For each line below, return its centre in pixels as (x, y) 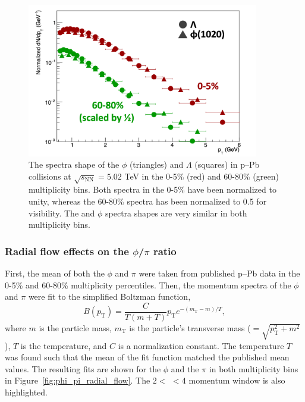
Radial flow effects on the (67, 251)
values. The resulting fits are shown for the (83, 368)
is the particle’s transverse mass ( (190, 327)
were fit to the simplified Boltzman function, (109, 296)
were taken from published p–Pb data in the (219, 273)
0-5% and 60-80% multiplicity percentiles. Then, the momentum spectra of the (148, 285)
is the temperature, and (64, 345)
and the (185, 368)
